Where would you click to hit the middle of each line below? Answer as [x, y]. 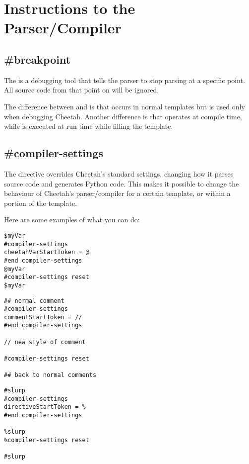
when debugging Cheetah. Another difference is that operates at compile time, [123, 116]
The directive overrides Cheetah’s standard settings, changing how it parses [119, 173]
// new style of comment [45, 342]
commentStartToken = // [43, 317]
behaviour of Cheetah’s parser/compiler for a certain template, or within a [117, 193]
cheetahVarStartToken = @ [47, 252]
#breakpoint [37, 59]
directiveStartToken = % [45, 407]
